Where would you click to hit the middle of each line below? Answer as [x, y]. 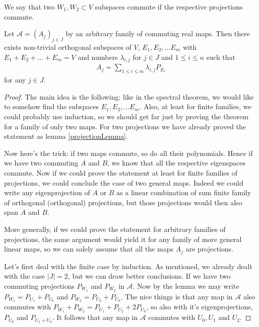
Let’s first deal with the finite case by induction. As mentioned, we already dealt [128, 266]
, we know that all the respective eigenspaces [177, 163]
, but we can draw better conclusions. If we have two [149, 276]
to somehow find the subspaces [52, 106]
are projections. [209, 249]
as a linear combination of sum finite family [184, 192]
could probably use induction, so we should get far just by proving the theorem [126, 116]
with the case [24, 276]
